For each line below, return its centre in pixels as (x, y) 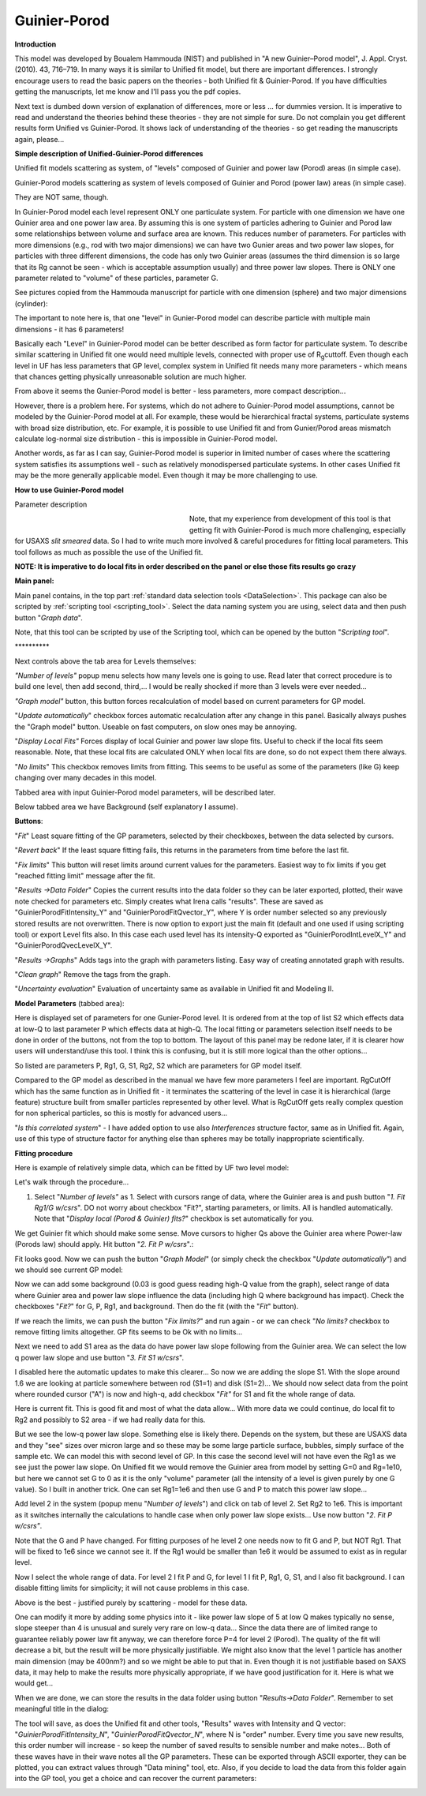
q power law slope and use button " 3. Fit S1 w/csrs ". (99, 1357)
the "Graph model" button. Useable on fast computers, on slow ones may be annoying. (156, 727)
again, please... (39, 139)
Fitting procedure (44, 1153)
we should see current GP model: (69, 1270)
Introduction (35, 44)
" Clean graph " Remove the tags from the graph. (93, 975)
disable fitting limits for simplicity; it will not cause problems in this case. (132, 1588)
